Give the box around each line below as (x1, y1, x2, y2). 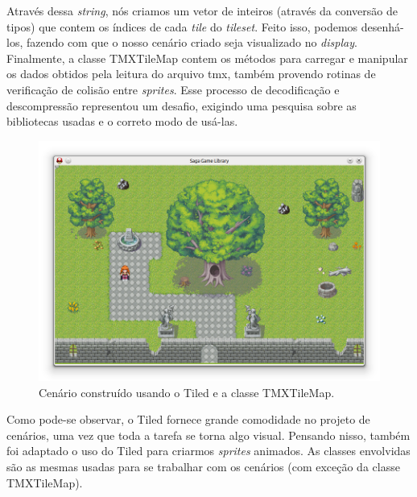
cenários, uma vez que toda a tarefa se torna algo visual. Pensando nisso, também (6, 426, 411, 443)
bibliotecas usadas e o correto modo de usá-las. (6, 113, 238, 130)
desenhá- (361, 18, 404, 35)
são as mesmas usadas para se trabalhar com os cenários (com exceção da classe (6, 458, 400, 475)
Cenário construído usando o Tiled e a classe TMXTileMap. (39, 383, 335, 400)
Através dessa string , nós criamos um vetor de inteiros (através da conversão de (6, 2, 398, 19)
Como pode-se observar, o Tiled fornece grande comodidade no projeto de (6, 411, 370, 428)
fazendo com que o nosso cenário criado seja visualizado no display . (26, 34, 357, 51)
